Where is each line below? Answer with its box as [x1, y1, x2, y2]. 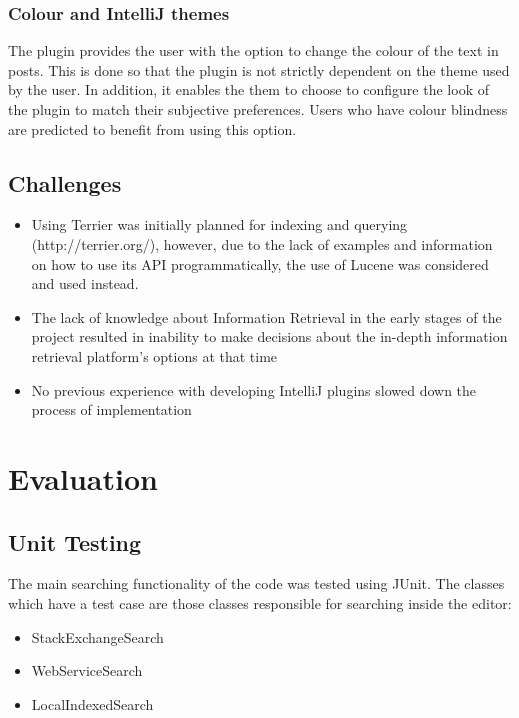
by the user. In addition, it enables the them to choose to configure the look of [8, 79, 489, 100]
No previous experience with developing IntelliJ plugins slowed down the [31, 379, 477, 400]
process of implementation [31, 399, 192, 420]
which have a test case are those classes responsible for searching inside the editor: [8, 592, 512, 613]
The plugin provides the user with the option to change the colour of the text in [8, 40, 499, 61]
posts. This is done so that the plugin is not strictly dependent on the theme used [8, 59, 510, 80]
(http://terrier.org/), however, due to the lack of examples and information [31, 233, 493, 254]
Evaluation [8, 457, 158, 498]
